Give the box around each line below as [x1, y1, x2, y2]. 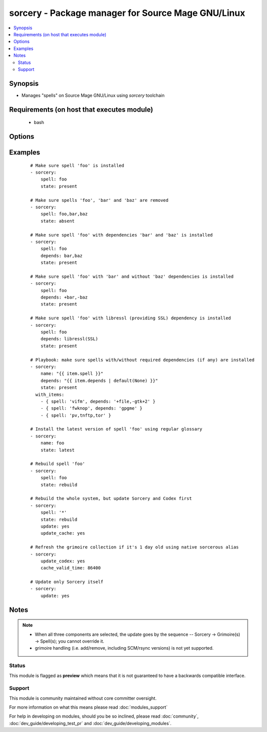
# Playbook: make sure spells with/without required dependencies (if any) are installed [30, 357, 255, 363]
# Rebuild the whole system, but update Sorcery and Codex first [30, 496, 192, 501]
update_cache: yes [40, 531, 86, 536]
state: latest [40, 447, 75, 453]
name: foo [40, 440, 64, 446]
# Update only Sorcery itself [30, 579, 104, 585]
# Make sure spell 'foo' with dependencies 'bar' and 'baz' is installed [30, 232, 213, 238]
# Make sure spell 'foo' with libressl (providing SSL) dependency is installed [30, 315, 231, 321]
